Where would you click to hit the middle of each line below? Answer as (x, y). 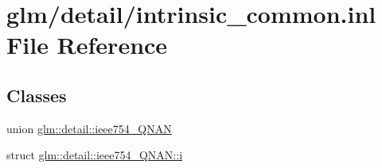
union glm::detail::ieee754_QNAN (89, 128)
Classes (37, 95)
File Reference (87, 45)
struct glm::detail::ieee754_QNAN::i (95, 155)
